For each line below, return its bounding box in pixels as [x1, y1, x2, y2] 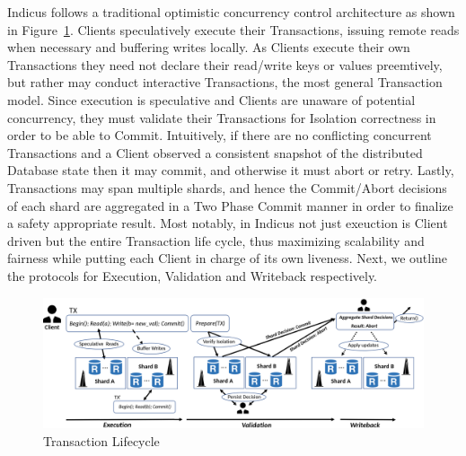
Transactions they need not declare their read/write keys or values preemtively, [7, 55, 443, 74]
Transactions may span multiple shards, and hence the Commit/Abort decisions [7, 178, 447, 197]
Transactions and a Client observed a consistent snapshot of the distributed [7, 143, 423, 162]
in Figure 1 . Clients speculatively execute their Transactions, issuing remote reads [7, 20, 460, 39]
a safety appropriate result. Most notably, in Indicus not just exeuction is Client [7, 214, 448, 232]
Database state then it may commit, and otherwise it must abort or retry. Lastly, [7, 161, 454, 180]
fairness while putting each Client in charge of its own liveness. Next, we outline [7, 249, 448, 267]
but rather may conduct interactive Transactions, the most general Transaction [7, 73, 443, 92]
